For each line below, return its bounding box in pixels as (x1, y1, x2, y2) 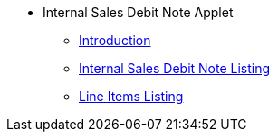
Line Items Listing (79, 88, 184, 104)
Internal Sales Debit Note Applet (43, 5, 234, 20)
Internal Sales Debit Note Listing (79, 60, 271, 76)
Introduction (79, 32, 151, 48)
